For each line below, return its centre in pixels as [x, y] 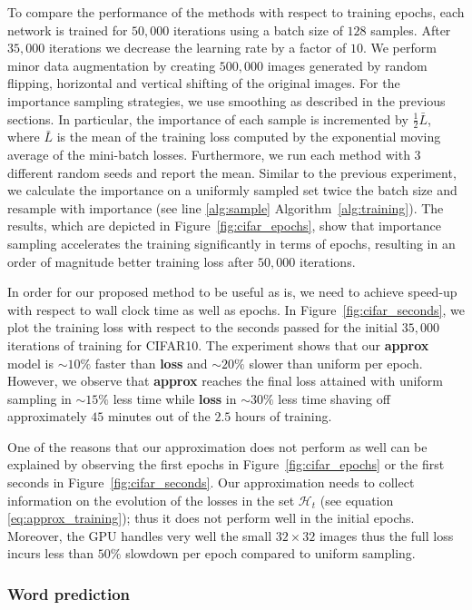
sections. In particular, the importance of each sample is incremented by [208, 118]
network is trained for [68, 30]
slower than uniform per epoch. [336, 363]
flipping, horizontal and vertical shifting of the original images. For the [204, 83]
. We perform [399, 48]
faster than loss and [151, 363]
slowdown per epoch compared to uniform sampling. [270, 553]
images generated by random [347, 65]
